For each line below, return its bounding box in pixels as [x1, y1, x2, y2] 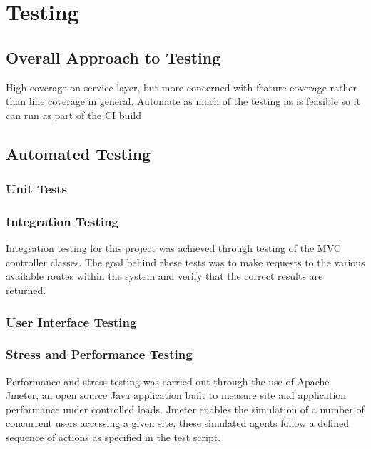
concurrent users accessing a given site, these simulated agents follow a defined [6, 415, 349, 430]
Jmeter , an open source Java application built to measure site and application [6, 388, 347, 403]
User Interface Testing [6, 313, 137, 331]
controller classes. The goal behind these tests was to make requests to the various [6, 254, 365, 269]
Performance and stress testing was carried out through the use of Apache [6, 373, 330, 388]
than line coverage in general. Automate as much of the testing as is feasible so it [6, 94, 361, 109]
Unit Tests [6, 180, 68, 198]
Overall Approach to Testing [6, 46, 221, 68]
